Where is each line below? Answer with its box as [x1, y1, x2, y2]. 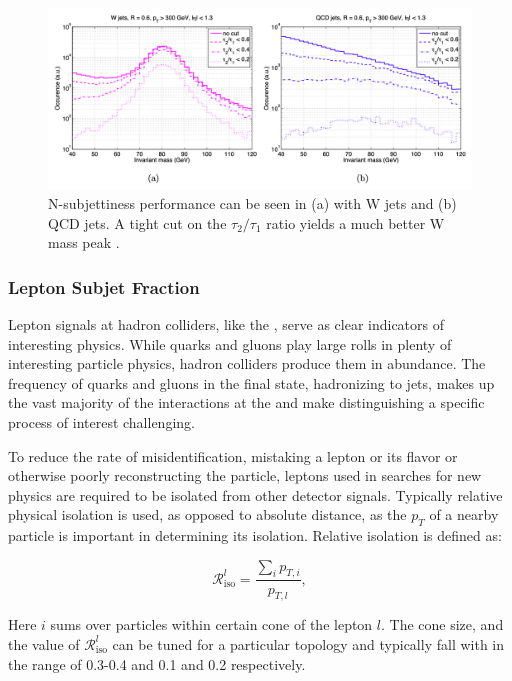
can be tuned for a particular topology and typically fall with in [112, 633, 505, 654]
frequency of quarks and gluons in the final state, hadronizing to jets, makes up [8, 372, 495, 393]
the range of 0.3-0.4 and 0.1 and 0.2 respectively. [8, 653, 306, 674]
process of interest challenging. [8, 411, 195, 432]
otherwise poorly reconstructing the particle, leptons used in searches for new [8, 465, 482, 486]
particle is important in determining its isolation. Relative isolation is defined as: [8, 525, 502, 546]
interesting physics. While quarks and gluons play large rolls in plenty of [8, 333, 452, 354]
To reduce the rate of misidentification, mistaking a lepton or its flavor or [8, 445, 458, 466]
